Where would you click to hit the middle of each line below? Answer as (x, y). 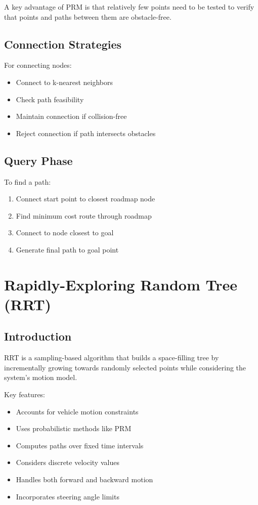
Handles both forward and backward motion (84, 479)
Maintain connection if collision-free (71, 116)
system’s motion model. (41, 377)
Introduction (38, 336)
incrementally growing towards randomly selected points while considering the (125, 367)
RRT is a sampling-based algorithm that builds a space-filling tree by (112, 357)
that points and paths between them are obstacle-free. (88, 16)
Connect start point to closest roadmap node (85, 199)
